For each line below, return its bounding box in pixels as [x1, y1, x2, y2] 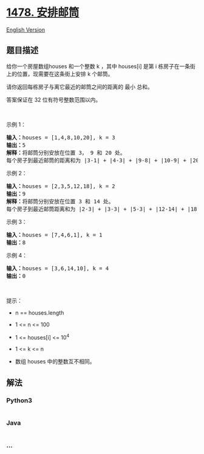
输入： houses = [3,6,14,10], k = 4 [6, 265, 109, 271]
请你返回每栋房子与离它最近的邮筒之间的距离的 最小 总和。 [6, 83, 153, 90]
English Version [6, 26, 46, 33]
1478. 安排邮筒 [6, 5, 80, 19]
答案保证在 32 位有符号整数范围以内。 [6, 96, 101, 103]
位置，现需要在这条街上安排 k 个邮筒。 [16, 70, 114, 77]
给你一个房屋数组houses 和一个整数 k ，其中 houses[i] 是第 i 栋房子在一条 [6, 62, 191, 70]
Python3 [6, 396, 32, 405]
